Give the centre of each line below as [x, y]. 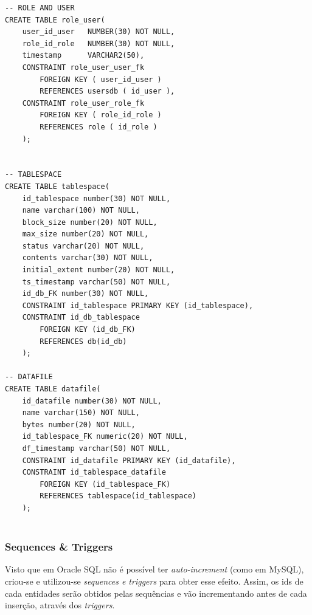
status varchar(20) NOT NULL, [83, 246]
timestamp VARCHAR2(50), [83, 56]
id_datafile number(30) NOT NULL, [92, 401]
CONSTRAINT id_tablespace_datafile [94, 472]
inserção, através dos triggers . [60, 605]
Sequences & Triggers [59, 547]
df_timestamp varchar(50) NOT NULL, [96, 448]
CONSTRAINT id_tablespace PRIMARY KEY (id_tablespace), [138, 305]
